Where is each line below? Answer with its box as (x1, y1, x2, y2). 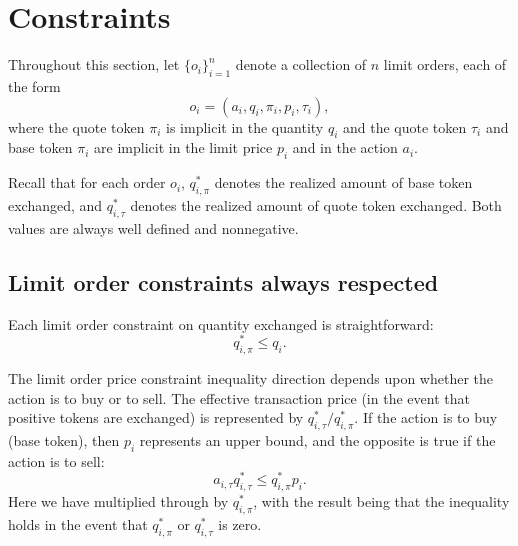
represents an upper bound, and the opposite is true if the (139, 429, 496, 450)
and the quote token (342, 116, 467, 137)
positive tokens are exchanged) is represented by (8, 407, 304, 428)
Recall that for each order (8, 172, 166, 193)
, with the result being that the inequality (253, 491, 510, 512)
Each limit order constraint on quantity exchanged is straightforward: (8, 313, 434, 334)
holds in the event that (8, 514, 148, 535)
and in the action (292, 137, 398, 158)
